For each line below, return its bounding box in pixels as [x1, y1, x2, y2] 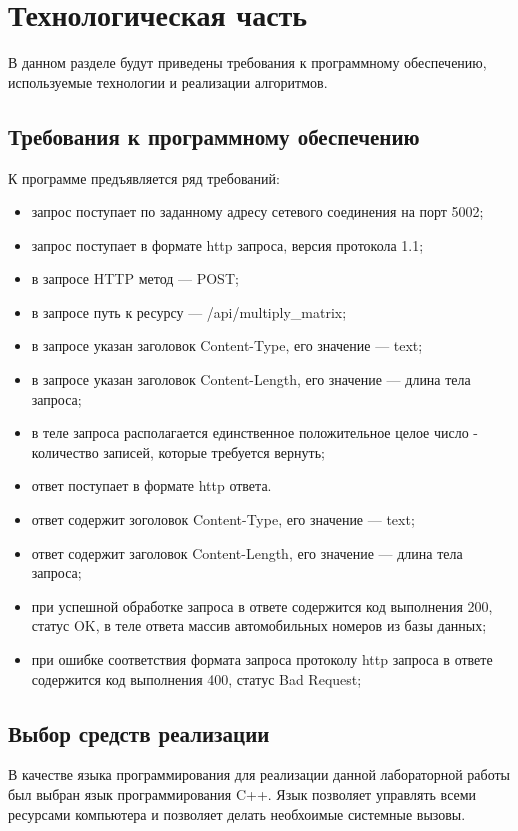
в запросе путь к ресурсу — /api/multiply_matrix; [31, 301, 347, 322]
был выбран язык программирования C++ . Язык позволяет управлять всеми [8, 784, 477, 804]
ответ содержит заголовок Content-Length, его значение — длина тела [31, 542, 463, 563]
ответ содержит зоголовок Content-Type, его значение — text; [31, 509, 415, 530]
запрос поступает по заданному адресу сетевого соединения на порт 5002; [31, 201, 484, 222]
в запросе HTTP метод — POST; [31, 268, 239, 289]
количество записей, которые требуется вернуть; [31, 441, 325, 462]
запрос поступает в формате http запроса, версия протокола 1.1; [31, 234, 424, 255]
